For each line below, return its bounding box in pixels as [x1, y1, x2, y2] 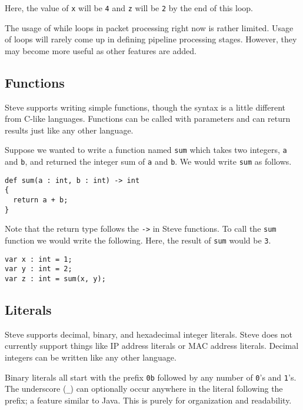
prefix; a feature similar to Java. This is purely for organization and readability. [5, 394, 292, 406]
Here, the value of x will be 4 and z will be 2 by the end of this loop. [5, 2, 254, 14]
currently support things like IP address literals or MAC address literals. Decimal [5, 339, 299, 352]
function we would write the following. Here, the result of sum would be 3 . [5, 234, 271, 246]
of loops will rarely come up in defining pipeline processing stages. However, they [5, 33, 297, 45]
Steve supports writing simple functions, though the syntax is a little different [5, 101, 285, 113]
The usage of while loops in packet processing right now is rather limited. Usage [5, 21, 294, 34]
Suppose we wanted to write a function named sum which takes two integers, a [5, 144, 287, 156]
